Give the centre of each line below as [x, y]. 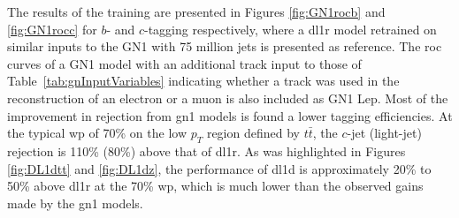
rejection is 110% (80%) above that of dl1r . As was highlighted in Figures [207, 150]
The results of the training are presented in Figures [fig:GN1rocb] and [196, 11]
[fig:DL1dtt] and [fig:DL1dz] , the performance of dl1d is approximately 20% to [219, 168]
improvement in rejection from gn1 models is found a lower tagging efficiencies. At [230, 115]
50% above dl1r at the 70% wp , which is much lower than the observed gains [215, 186]
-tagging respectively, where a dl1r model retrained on [291, 29]
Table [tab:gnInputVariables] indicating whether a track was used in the [203, 81]
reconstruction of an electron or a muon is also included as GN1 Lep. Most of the [228, 98]
